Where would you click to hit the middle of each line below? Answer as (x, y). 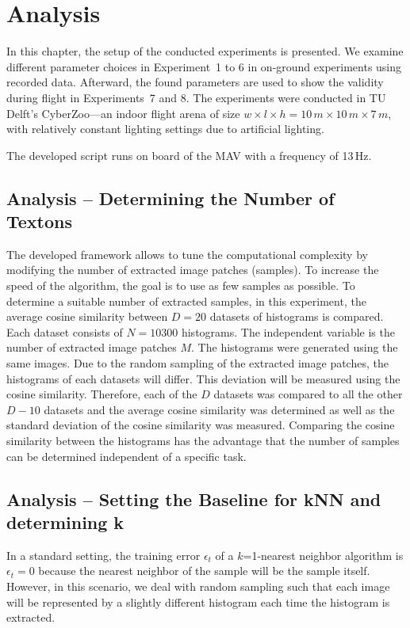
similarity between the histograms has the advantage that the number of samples (203, 440)
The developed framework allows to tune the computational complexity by (187, 254)
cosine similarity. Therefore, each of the (102, 394)
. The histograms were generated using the (295, 347)
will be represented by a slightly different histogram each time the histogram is (198, 601)
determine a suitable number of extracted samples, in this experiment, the (186, 301)
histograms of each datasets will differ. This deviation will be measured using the (203, 378)
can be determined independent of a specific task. (126, 456)
